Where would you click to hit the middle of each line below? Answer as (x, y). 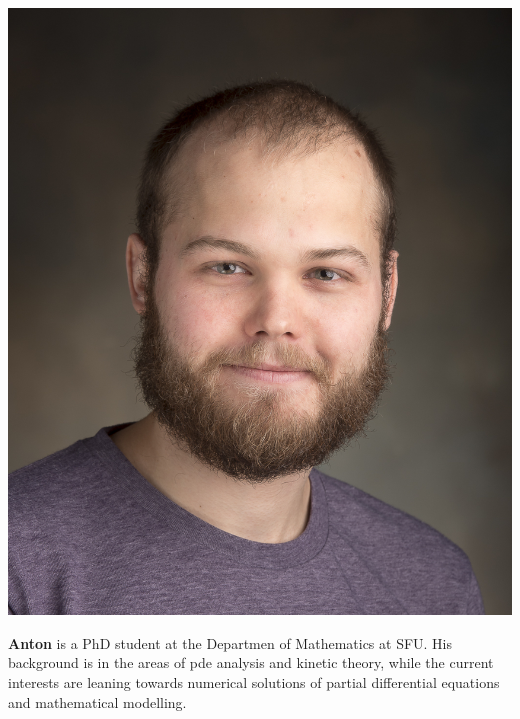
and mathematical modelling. (97, 701)
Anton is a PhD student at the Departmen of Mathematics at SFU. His (230, 642)
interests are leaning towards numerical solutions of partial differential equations (254, 681)
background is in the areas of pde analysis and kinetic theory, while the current (251, 662)
